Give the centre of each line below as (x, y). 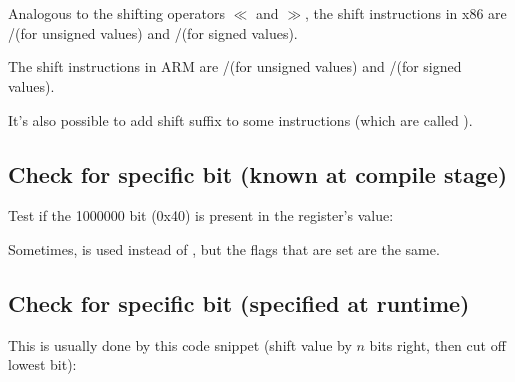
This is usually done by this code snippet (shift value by (180, 344)
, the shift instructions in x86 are (406, 13)
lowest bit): (42, 364)
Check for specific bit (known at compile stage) (258, 173)
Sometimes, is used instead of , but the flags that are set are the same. (224, 248)
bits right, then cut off (437, 344)
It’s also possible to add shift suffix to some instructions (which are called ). (240, 119)
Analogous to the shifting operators (116, 13)
